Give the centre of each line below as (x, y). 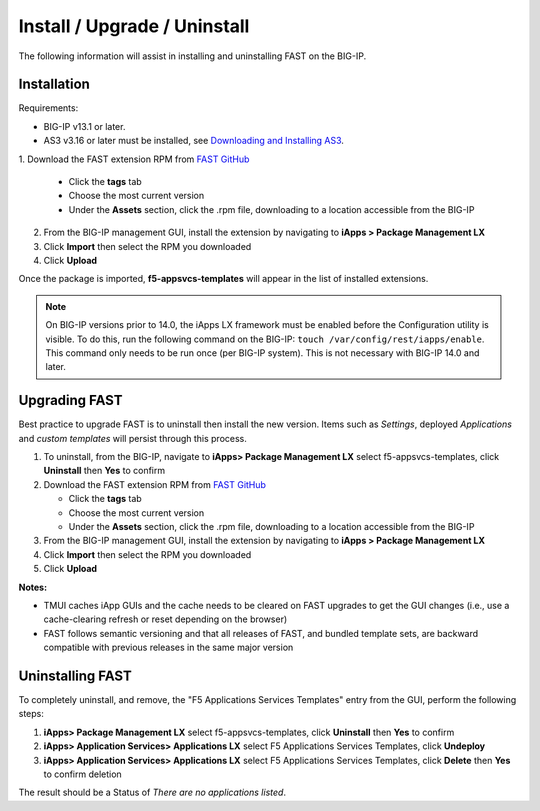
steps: (31, 714)
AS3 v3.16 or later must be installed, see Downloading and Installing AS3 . (194, 141)
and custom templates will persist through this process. (132, 438)
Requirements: (48, 108)
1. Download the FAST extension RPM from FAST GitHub (134, 159)
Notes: (33, 587)
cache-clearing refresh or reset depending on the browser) (165, 619)
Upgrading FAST (70, 400)
